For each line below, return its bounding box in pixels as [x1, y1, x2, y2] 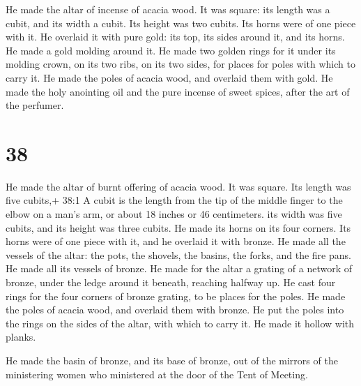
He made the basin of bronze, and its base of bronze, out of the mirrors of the [6, 353, 338, 367]
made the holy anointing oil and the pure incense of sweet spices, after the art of [6, 84, 350, 98]
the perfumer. [6, 98, 64, 112]
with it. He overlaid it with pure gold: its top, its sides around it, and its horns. [6, 29, 345, 44]
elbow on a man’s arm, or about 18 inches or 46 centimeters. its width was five [6, 207, 342, 221]
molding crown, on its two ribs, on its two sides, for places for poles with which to [6, 57, 355, 71]
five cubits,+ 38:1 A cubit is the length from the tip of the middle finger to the [6, 193, 343, 207]
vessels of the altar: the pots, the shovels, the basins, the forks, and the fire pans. [6, 247, 351, 262]
